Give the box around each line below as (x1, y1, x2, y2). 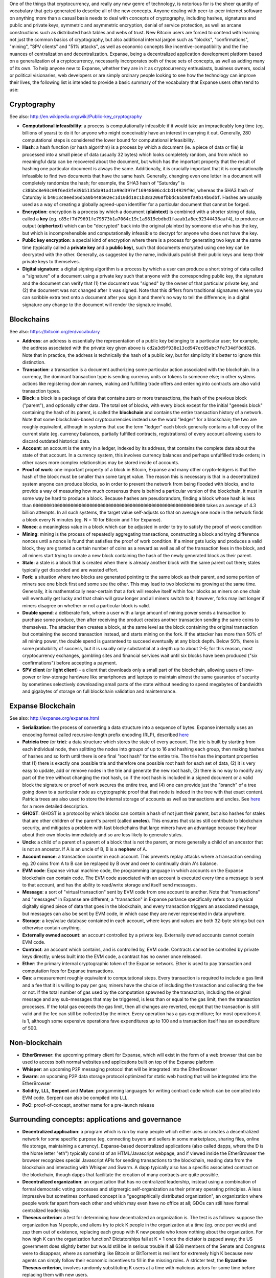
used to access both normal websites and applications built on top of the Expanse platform (22, 1059, 214, 1065)
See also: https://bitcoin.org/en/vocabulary (9, 328, 100, 334)
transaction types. (22, 387, 61, 394)
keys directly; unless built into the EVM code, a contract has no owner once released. (22, 953, 202, 960)
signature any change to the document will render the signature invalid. (22, 302, 172, 308)
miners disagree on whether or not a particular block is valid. (22, 602, 150, 608)
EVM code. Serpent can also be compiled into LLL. (22, 1094, 129, 1101)
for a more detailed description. (22, 803, 89, 809)
